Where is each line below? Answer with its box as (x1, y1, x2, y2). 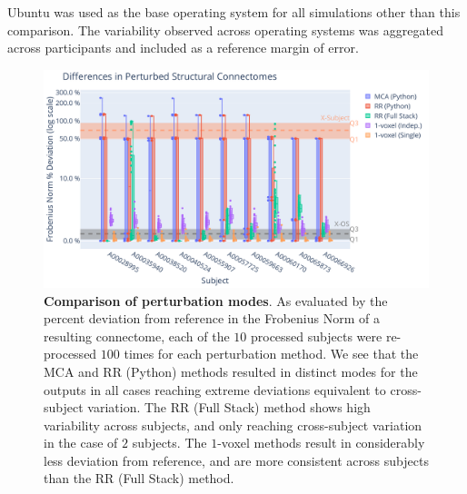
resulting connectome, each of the (44, 326, 230, 345)
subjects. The (132, 433, 207, 452)
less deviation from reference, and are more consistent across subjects (44, 450, 429, 469)
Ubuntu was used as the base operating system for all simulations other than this (7, 3, 461, 21)
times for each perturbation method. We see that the (124, 344, 419, 363)
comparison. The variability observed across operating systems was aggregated (7, 20, 443, 39)
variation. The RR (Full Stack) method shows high (87, 398, 371, 417)
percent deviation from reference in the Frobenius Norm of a (44, 309, 380, 328)
